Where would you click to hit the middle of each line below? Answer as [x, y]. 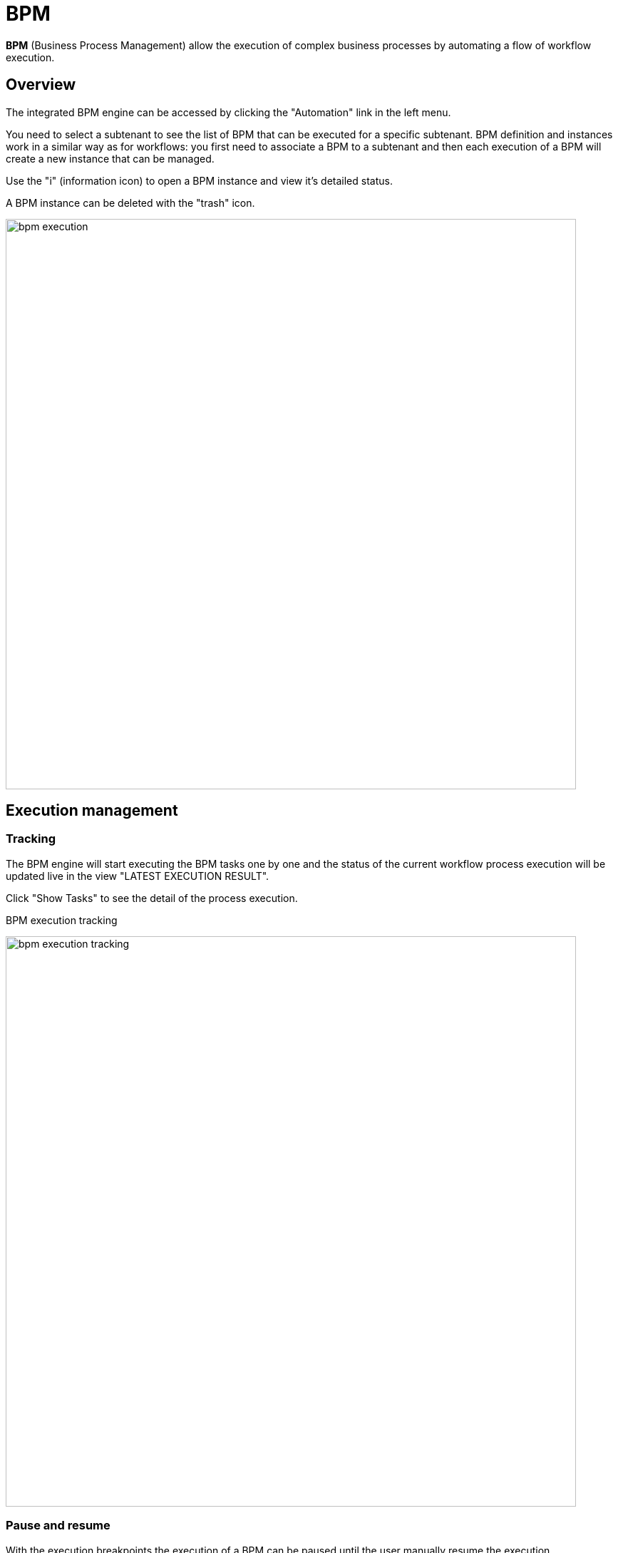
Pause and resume [58, 1526]
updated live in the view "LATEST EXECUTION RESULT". [138, 876]
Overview [41, 85]
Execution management [92, 811]
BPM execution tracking [62, 920]
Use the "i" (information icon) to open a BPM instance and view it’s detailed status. [199, 180]
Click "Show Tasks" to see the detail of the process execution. [152, 898]
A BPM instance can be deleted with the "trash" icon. [130, 203]
